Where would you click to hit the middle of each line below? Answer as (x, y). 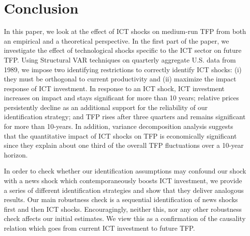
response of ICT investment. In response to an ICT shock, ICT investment (114, 88)
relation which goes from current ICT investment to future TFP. (100, 228)
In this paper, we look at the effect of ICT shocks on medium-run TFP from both (125, 31)
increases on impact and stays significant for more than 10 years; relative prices (122, 98)
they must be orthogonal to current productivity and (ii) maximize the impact (120, 79)
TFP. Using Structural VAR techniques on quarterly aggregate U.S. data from (120, 59)
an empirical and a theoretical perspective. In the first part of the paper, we (117, 40)
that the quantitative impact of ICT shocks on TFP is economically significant (120, 135)
